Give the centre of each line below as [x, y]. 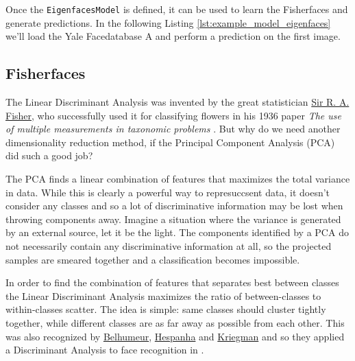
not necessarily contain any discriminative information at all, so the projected [169, 245]
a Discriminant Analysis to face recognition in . [105, 350]
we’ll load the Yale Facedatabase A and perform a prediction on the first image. [173, 36]
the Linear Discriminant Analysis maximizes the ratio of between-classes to [163, 295]
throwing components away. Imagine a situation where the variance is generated [173, 219]
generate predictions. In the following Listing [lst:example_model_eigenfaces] [168, 22]
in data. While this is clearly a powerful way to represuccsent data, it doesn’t [168, 192]
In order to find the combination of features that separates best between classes [172, 282]
